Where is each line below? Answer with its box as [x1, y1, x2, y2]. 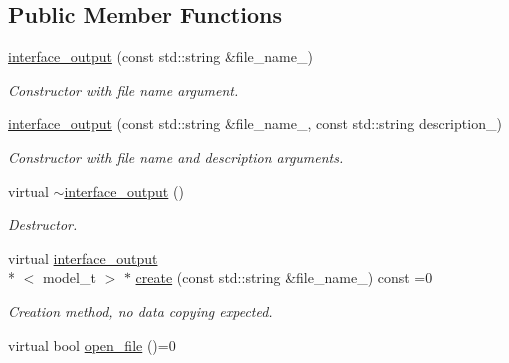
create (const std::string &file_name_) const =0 [135, 267, 433, 288]
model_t [42, 267, 96, 288]
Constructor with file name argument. [8, 79, 239, 100]
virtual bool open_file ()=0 [8, 334, 176, 355]
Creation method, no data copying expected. [8, 300, 273, 321]
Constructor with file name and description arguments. [8, 146, 344, 167]
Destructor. [8, 214, 78, 235]
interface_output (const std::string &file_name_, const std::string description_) [8, 113, 502, 134]
